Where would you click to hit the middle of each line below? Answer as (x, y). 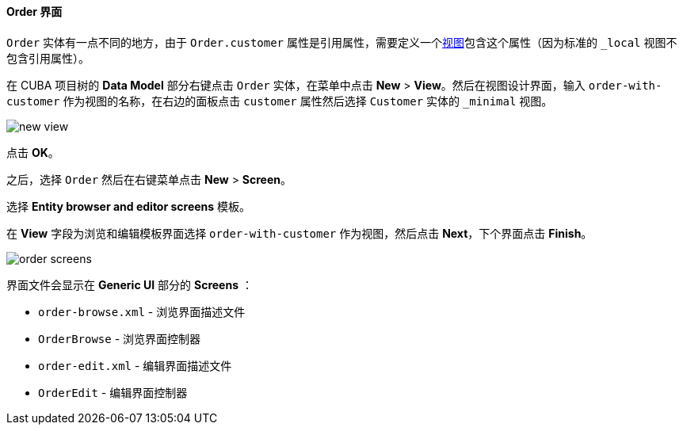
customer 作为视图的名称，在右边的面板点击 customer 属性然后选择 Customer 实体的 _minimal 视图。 (280, 101)
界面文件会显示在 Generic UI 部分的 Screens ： (130, 284)
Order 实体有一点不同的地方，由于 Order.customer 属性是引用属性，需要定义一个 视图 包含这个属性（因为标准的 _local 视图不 (342, 42)
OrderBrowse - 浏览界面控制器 (120, 338)
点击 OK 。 (33, 152)
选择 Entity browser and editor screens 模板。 (129, 206)
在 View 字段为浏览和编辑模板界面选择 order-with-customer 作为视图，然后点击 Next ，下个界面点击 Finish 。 (300, 233)
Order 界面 (34, 11)
